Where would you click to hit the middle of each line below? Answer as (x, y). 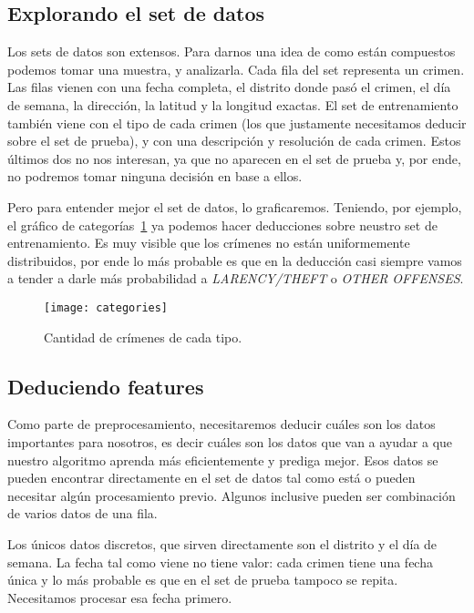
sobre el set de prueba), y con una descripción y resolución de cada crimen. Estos (234, 141)
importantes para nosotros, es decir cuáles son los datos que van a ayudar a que (230, 441)
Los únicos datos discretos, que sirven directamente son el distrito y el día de (222, 543)
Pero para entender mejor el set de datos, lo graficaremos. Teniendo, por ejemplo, (235, 206)
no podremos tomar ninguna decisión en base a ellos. (155, 176)
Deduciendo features (106, 386)
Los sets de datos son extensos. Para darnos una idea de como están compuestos (232, 51)
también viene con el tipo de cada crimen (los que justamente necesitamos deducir (237, 123)
